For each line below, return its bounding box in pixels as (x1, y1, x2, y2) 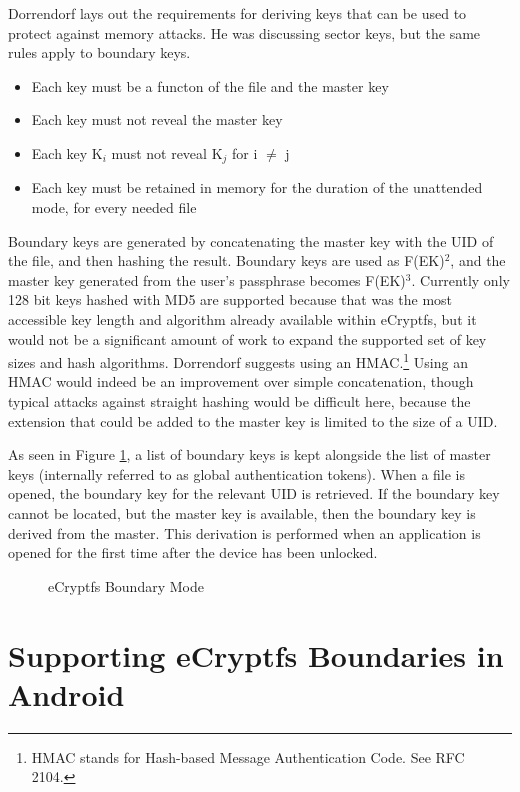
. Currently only (411, 269, 510, 290)
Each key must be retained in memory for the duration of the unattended (31, 177, 483, 198)
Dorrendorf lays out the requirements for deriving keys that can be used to (8, 3, 467, 23)
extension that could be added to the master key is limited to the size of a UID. (8, 410, 498, 431)
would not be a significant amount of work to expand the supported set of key (8, 328, 487, 349)
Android (8, 673, 125, 714)
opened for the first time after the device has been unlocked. (8, 542, 378, 563)
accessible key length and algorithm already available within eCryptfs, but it (8, 308, 477, 329)
